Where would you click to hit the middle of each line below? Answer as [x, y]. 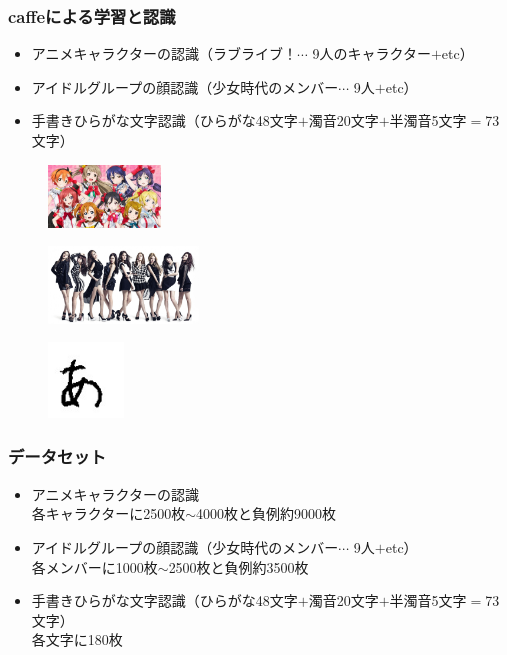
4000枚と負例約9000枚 [266, 513]
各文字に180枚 [77, 639]
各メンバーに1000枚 [94, 566]
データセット [57, 456]
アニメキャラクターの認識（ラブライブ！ [164, 53]
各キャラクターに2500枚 [108, 513]
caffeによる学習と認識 [92, 15]
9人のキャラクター [371, 53]
